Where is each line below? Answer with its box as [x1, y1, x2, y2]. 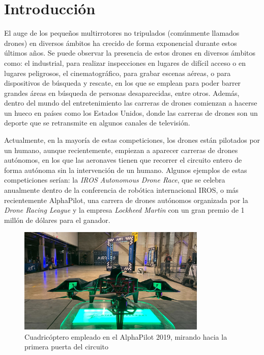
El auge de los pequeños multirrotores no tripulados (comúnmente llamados [4, 28, 240, 38]
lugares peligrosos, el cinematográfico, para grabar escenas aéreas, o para [4, 67, 231, 78]
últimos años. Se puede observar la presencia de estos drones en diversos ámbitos [4, 47, 256, 58]
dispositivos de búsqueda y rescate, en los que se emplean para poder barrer [4, 78, 241, 88]
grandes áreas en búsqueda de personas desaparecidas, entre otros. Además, [4, 87, 240, 98]
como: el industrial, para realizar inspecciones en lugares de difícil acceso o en [4, 57, 246, 68]
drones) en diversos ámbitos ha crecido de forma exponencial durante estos [4, 37, 237, 48]
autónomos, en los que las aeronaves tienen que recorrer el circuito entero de [4, 155, 242, 165]
